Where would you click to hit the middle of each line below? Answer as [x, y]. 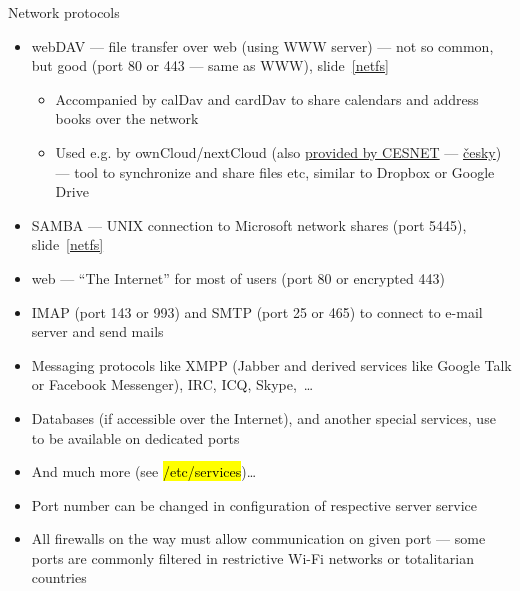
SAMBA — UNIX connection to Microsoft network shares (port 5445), [249, 224]
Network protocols [64, 12]
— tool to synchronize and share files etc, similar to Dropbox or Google [275, 171]
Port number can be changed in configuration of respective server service [254, 504]
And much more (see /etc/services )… [144, 471]
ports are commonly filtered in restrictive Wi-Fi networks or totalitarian [252, 557]
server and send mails [97, 331]
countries [59, 577]
